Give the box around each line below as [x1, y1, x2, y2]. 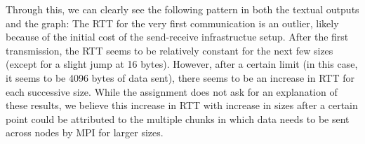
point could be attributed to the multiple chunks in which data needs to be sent [6, 111, 350, 126]
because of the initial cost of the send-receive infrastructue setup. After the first [6, 29, 349, 44]
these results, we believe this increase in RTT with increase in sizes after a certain [6, 98, 358, 113]
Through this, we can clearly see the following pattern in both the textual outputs [6, 2, 359, 16]
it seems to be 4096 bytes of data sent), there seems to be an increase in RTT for [6, 70, 354, 85]
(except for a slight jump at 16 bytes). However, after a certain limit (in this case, [6, 57, 358, 71]
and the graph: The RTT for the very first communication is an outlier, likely [6, 15, 339, 30]
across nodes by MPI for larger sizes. [6, 125, 164, 140]
